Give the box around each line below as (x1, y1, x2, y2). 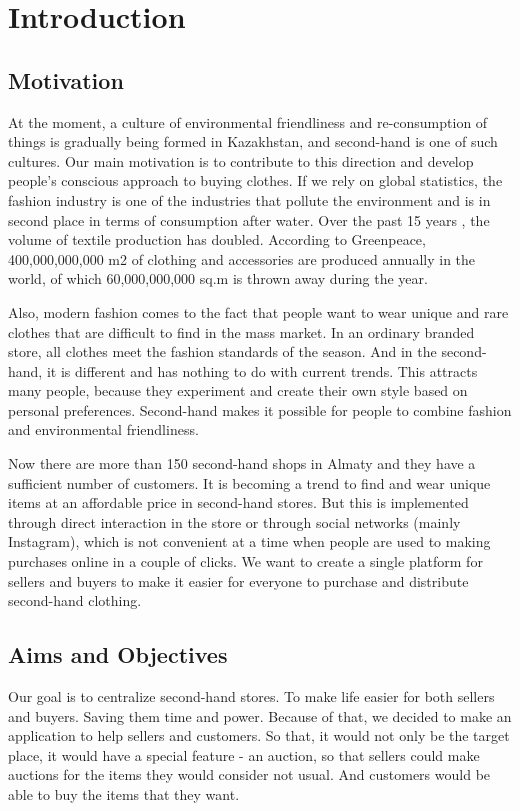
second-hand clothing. (8, 590, 142, 611)
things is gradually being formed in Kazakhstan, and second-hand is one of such (8, 131, 498, 152)
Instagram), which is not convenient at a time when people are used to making (8, 531, 491, 552)
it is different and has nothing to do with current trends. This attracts (46, 360, 478, 381)
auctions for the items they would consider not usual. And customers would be (8, 764, 491, 785)
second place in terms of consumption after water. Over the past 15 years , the (8, 209, 490, 230)
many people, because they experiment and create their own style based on (8, 380, 468, 401)
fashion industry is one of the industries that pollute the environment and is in (8, 189, 491, 210)
